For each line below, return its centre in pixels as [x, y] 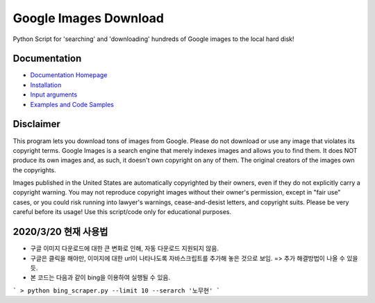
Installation [46, 85]
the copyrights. [35, 170]
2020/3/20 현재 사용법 [60, 232]
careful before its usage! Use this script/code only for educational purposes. [122, 212]
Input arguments [54, 95]
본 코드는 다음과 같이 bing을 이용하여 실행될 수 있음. [100, 277]
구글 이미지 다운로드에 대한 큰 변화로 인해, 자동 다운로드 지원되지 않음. [124, 248]
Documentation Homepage [69, 75]
